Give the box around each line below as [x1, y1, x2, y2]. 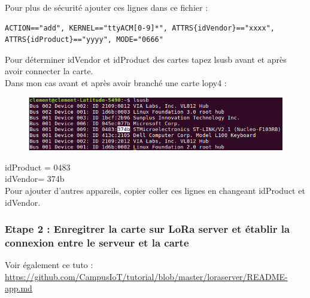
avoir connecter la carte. [5, 65, 93, 77]
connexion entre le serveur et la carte [5, 235, 189, 250]
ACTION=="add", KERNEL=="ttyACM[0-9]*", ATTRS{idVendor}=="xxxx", [5, 23, 275, 32]
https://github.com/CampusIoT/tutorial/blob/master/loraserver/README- [5, 270, 288, 282]
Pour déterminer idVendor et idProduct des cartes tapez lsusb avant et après [5, 53, 287, 65]
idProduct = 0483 [5, 160, 71, 173]
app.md [5, 282, 32, 294]
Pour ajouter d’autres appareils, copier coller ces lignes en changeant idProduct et [5, 184, 305, 196]
